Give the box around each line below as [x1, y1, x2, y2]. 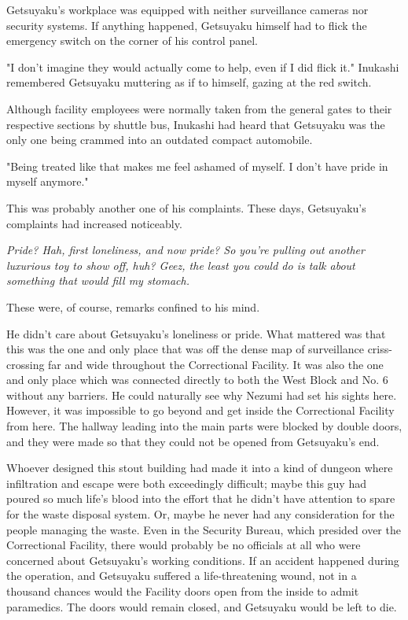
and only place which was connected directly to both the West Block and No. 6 [6, 371, 388, 388]
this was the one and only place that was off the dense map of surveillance [6, 341, 364, 357]
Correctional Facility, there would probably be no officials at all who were [6, 537, 361, 553]
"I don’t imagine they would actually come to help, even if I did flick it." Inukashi [6, 58, 399, 75]
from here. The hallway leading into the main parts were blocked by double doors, [6, 418, 402, 434]
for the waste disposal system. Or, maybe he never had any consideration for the [6, 506, 395, 522]
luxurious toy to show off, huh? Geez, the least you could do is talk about [6, 256, 355, 273]
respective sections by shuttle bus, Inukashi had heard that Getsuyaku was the [6, 116, 385, 132]
